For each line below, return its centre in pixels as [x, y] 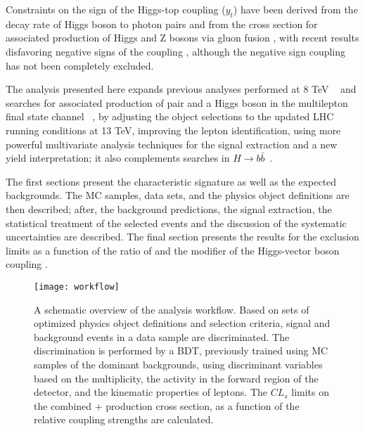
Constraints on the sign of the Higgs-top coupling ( [116, 9]
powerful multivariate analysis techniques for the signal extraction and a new [172, 144]
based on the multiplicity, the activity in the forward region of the [176, 378]
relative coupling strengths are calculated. [124, 419]
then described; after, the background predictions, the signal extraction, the [169, 208]
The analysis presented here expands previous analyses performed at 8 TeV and [181, 89]
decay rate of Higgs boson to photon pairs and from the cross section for [162, 24]
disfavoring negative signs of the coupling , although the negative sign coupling [176, 51]
